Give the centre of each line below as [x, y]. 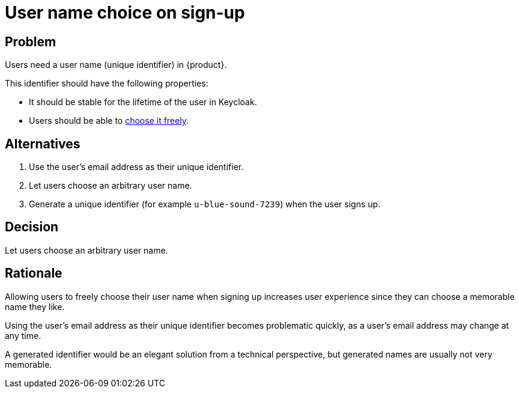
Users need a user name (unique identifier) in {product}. [116, 65]
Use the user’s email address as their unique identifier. [136, 167]
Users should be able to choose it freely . [109, 121]
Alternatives [43, 144]
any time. [23, 335]
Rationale [34, 273]
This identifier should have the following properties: [107, 84]
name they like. [35, 306]
